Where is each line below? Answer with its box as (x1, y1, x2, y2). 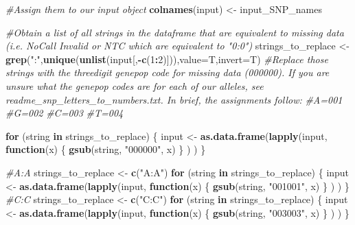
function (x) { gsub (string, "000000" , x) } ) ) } (5, 142, 206, 156)
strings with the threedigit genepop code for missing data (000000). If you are (5, 65, 330, 80)
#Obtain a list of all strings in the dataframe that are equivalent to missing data (5, 25, 344, 39)
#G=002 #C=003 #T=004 (5, 106, 124, 120)
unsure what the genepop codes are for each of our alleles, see (5, 78, 264, 93)
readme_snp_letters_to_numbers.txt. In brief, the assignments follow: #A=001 (5, 92, 343, 106)
